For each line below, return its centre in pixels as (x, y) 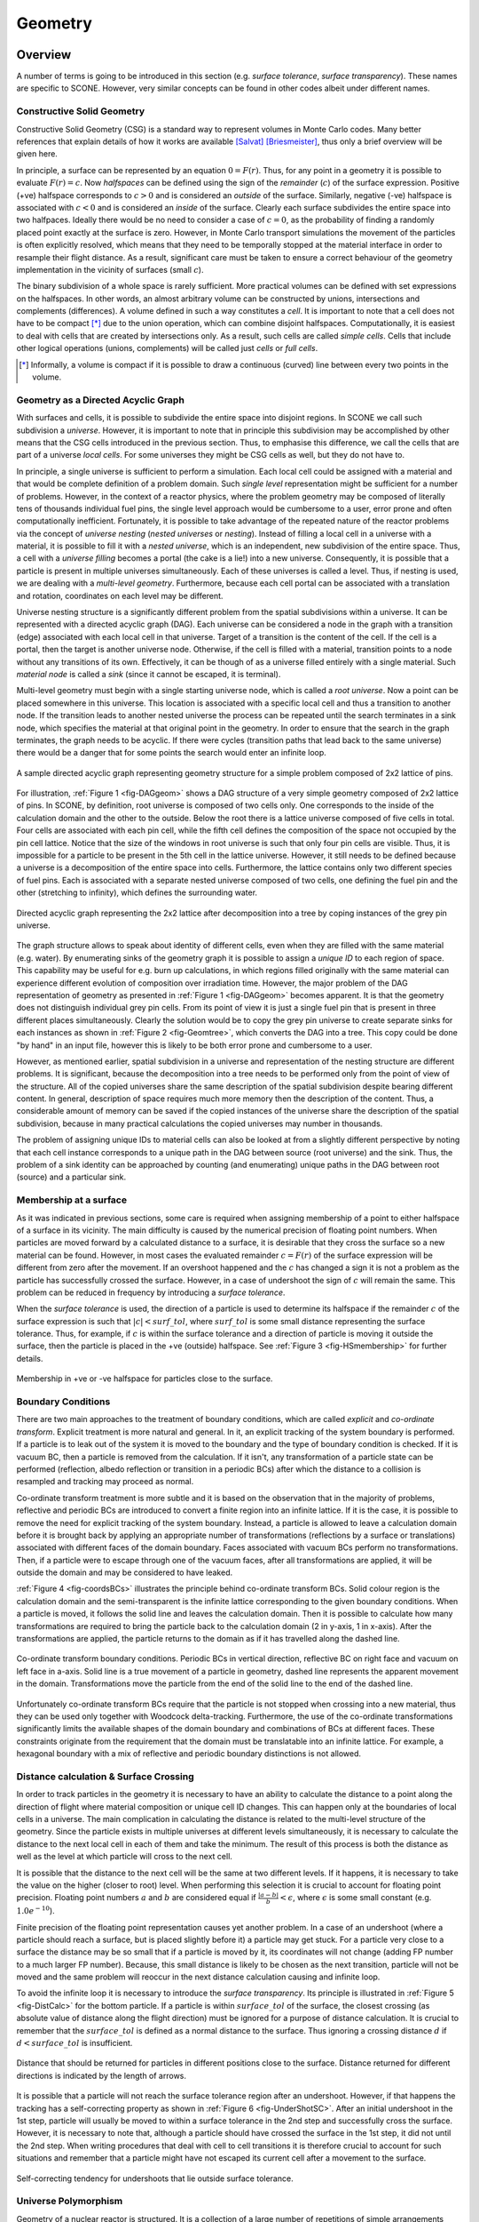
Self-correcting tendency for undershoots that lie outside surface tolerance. (155, 2178)
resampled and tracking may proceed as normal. (105, 1482)
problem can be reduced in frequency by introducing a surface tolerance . (151, 1292)
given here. (37, 154)
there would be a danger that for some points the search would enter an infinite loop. (172, 753)
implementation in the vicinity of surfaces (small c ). (110, 269)
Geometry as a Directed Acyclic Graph (101, 400)
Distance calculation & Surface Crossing (105, 1776)
